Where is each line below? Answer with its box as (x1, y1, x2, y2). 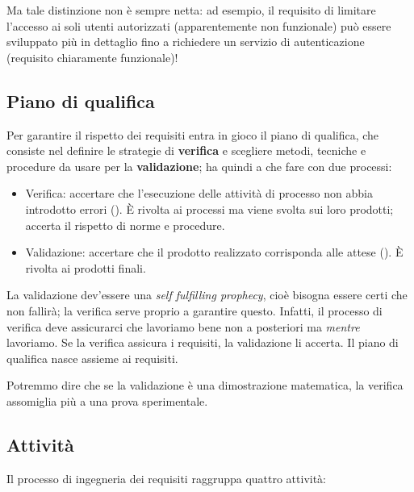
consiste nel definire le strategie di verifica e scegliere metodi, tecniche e (6, 142, 366, 159)
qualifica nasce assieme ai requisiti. (6, 349, 178, 366)
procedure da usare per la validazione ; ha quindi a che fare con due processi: (6, 157, 392, 174)
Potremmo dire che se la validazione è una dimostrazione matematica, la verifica (6, 377, 404, 394)
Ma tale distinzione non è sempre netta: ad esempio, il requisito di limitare (6, 2, 376, 18)
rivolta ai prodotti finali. (25, 259, 146, 276)
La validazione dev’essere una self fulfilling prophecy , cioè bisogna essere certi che (6, 286, 408, 303)
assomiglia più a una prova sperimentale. (6, 392, 208, 409)
